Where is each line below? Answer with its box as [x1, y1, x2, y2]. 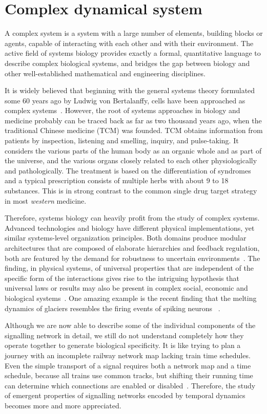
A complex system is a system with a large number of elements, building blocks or [5, 28, 263, 38]
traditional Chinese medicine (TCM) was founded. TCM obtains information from [5, 125, 263, 136]
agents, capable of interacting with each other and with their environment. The [5, 37, 254, 48]
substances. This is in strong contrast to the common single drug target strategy [5, 185, 257, 196]
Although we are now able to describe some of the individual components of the [5, 320, 256, 331]
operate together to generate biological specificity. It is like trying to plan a [5, 340, 241, 351]
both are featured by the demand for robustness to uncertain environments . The [5, 252, 260, 263]
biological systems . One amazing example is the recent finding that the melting [5, 292, 257, 303]
